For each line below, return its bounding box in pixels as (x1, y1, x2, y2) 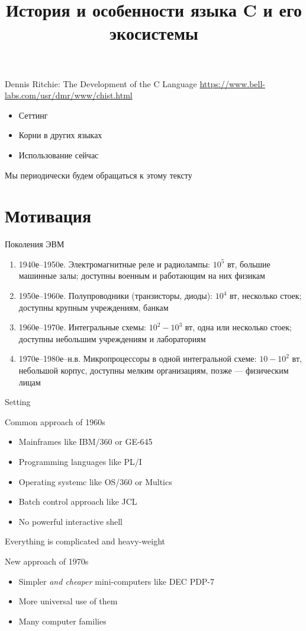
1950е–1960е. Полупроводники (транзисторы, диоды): (18, 289, 213, 302)
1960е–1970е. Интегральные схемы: (18, 321, 146, 333)
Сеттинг (18, 109, 48, 121)
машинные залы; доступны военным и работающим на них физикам (18, 269, 265, 282)
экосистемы (109, 21, 198, 45)
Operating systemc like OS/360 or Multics (18, 475, 172, 487)
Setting (5, 396, 31, 408)
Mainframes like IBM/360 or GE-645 (18, 435, 153, 448)
